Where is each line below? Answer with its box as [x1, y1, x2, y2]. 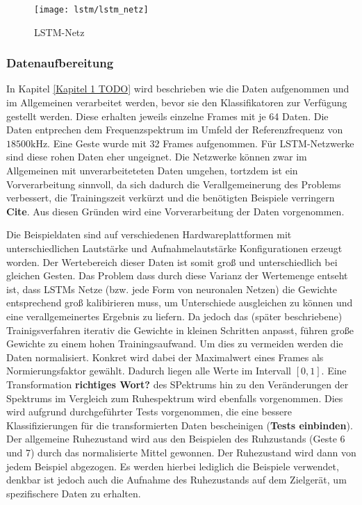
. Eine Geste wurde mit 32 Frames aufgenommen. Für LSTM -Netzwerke [47, 135, 354, 150]
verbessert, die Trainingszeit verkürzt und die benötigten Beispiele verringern [6, 190, 335, 205]
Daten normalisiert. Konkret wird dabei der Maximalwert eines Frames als [6, 349, 324, 364]
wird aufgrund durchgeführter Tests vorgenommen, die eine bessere [6, 404, 292, 419]
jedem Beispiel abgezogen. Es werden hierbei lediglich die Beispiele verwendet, [6, 458, 339, 473]
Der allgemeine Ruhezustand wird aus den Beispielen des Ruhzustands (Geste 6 [6, 431, 345, 446]
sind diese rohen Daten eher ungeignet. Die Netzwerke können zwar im [6, 149, 307, 164]
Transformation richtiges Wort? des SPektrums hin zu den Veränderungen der [6, 376, 349, 391]
